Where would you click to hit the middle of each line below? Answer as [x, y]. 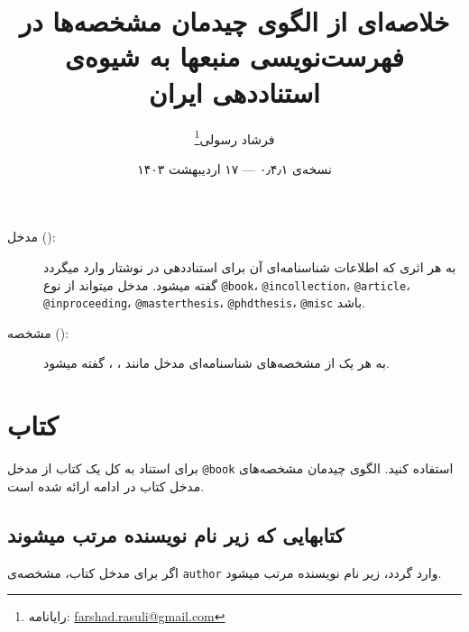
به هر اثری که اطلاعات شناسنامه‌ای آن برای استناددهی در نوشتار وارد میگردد [250, 266]
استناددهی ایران [234, 92]
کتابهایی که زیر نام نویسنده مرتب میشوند [176, 534]
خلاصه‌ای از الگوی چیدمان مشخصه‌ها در [234, 21]
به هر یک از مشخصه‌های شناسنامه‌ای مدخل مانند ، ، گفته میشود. [216, 363]
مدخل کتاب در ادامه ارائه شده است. [106, 485]
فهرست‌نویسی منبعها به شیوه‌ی [234, 56]
